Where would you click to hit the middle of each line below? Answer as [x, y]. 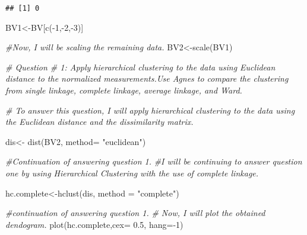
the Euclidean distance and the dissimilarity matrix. [99, 122]
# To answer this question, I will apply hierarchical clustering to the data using [150, 110]
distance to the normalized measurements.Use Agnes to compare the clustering [147, 78]
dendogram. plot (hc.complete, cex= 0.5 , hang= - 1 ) [94, 224]
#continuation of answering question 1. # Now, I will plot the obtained [135, 213]
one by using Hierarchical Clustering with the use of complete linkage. [132, 173]
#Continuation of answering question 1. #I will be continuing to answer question [154, 161]
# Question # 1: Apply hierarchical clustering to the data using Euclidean [140, 67]
